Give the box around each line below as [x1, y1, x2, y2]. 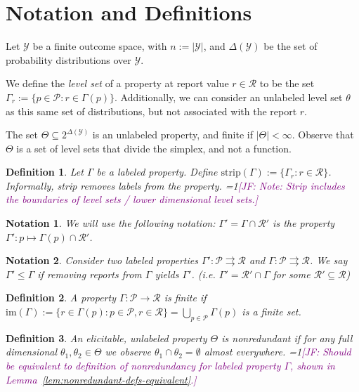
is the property [273, 216, 335, 230]
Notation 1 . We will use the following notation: [6, 216, 216, 230]
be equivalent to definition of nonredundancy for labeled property [6, 358, 281, 373]
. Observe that [292, 127, 354, 142]
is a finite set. [242, 304, 301, 319]
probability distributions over [6, 52, 131, 67]
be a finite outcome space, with [32, 39, 167, 53]
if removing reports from [37, 266, 142, 281]
